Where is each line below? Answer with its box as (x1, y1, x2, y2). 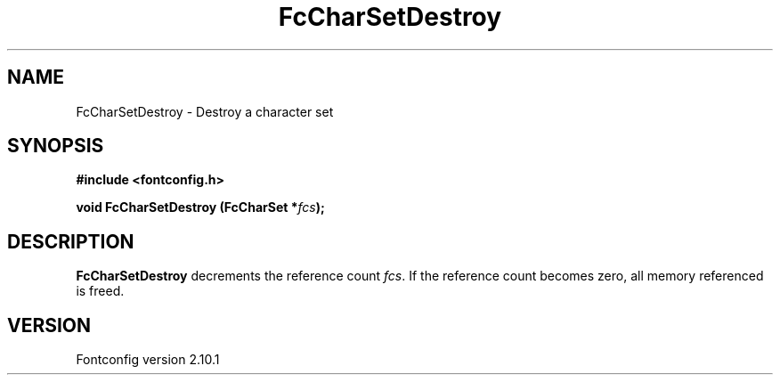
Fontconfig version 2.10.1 (76, 352, 220, 368)
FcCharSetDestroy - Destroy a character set (76, 103, 334, 119)
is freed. (76, 283, 125, 299)
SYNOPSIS (7, 134, 104, 158)
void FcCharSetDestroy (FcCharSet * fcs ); (76, 199, 325, 215)
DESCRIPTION (7, 230, 134, 253)
